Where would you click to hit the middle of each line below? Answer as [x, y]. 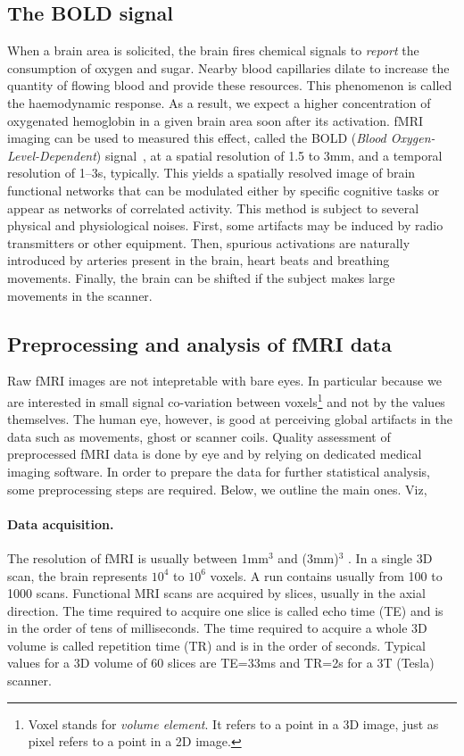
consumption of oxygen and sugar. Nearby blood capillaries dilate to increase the [228, 67]
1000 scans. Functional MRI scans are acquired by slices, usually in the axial [216, 593]
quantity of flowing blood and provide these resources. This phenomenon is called [230, 85]
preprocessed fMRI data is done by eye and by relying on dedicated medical [215, 454]
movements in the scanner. [80, 295]
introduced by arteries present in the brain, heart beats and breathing [199, 260]
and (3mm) [308, 557]
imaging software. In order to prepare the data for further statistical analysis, [219, 471]
